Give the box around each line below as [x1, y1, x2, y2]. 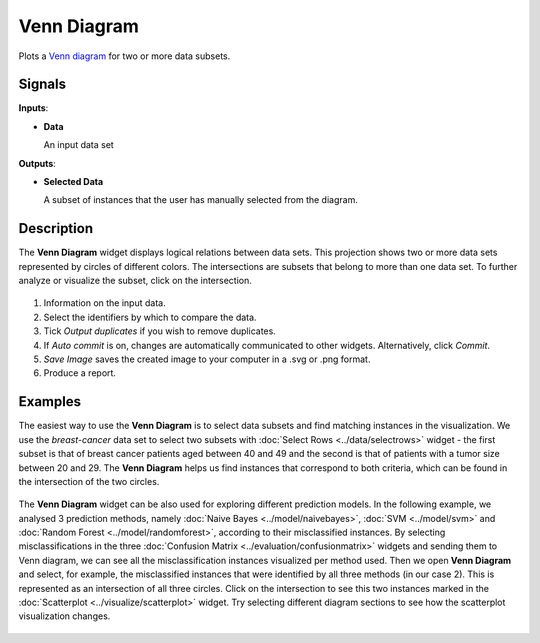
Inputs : [18, 102, 49, 114]
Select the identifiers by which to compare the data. [43, 311, 257, 323]
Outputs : [18, 157, 57, 169]
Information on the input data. [43, 297, 166, 309]
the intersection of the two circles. [18, 475, 160, 487]
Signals [18, 76, 67, 93]
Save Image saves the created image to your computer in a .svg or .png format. [43, 353, 371, 365]
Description [18, 220, 94, 237]
